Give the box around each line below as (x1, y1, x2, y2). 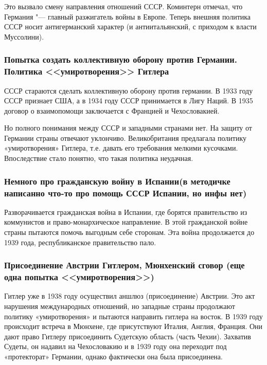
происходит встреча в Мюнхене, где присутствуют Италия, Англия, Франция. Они (4, 321, 263, 332)
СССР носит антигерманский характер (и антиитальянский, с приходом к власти (4, 21, 257, 32)
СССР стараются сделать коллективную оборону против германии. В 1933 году (4, 85, 253, 96)
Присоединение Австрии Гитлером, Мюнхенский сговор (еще (4, 259, 245, 271)
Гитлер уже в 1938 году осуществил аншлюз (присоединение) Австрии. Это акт (4, 290, 255, 301)
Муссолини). (4, 31, 44, 42)
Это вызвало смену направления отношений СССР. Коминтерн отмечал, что (4, 1, 243, 11)
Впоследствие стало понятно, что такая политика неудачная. (4, 153, 193, 163)
